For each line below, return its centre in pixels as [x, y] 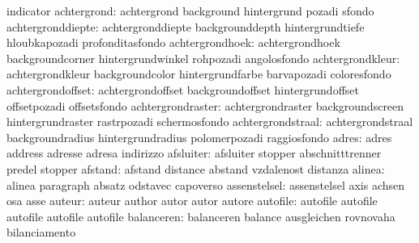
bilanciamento [41, 232]
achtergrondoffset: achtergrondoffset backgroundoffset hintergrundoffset [183, 89]
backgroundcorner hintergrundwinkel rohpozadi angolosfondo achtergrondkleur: [203, 58]
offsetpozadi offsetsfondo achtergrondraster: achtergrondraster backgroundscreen [205, 105]
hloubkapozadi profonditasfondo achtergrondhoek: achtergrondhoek [173, 42]
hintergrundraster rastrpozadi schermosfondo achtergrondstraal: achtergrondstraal [210, 121]
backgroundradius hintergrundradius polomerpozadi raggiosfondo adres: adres [199, 137]
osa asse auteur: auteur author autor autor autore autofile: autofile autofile [192, 201]
